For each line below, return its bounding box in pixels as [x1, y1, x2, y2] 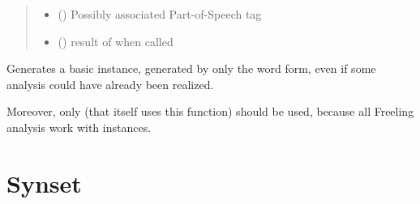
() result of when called [58, 32, 174, 49]
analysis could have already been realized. [6, 75, 214, 92]
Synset [6, 166, 82, 199]
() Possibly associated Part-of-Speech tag [58, 6, 262, 22]
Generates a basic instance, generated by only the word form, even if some [6, 60, 376, 77]
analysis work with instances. [6, 118, 152, 135]
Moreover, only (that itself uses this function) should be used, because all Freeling [6, 103, 414, 120]
